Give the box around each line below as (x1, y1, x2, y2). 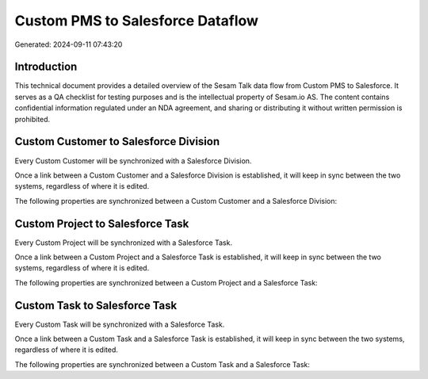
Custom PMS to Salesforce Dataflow (14, 12, 259, 29)
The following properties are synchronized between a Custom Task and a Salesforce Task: (14, 359, 311, 369)
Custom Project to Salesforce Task (14, 216, 189, 230)
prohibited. (14, 114, 51, 124)
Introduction (14, 60, 78, 74)
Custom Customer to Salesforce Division (14, 135, 220, 148)
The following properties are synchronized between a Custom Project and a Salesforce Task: (14, 278, 318, 287)
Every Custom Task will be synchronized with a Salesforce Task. (14, 320, 225, 329)
